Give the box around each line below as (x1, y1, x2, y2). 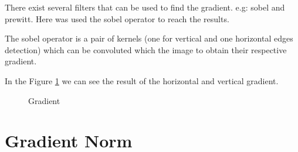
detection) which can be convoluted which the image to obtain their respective (5, 43, 287, 56)
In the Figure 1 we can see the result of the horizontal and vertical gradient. (5, 74, 279, 87)
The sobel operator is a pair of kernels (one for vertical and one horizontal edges (5, 32, 293, 44)
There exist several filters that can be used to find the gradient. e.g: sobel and (5, 1, 285, 13)
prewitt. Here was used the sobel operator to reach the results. (5, 12, 229, 25)
